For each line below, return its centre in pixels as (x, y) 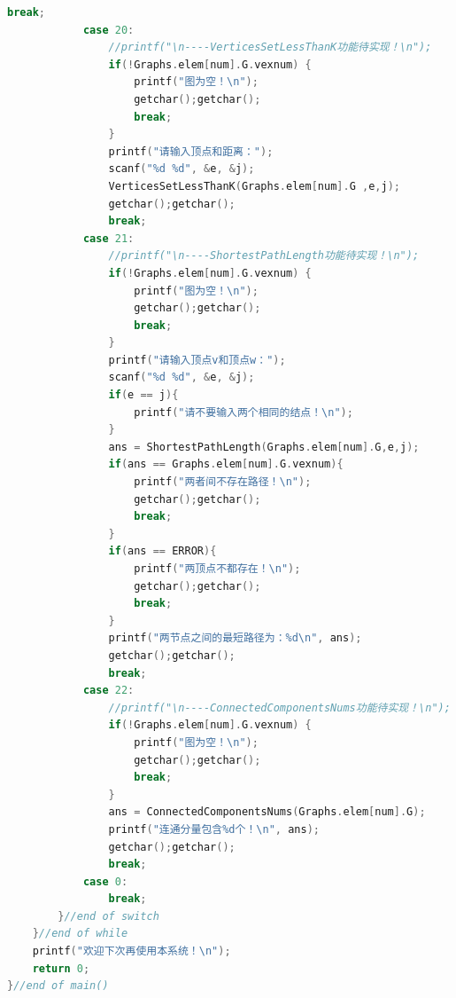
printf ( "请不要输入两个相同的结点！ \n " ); (243, 412)
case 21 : (108, 238)
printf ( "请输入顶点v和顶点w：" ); (197, 360)
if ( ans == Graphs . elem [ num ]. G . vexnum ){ (226, 464)
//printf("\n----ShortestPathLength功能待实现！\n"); (264, 256)
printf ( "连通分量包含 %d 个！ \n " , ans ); (214, 829)
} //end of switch (108, 916)
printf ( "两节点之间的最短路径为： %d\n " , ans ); (235, 638)
